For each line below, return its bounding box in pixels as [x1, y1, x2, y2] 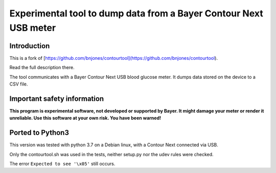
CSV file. [9, 81, 28, 87]
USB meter [9, 22, 56, 33]
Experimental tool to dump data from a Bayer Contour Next [9, 8, 263, 19]
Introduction [9, 41, 50, 50]
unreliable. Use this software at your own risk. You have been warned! [9, 115, 161, 121]
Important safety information [9, 94, 104, 103]
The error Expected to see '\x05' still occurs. [9, 161, 116, 167]
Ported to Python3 [9, 128, 69, 137]
